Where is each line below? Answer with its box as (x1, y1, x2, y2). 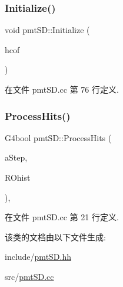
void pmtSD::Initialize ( (5, 24, 90, 36)
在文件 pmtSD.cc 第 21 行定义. (5, 211, 119, 223)
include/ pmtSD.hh (5, 250, 72, 263)
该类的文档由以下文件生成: (5, 230, 106, 243)
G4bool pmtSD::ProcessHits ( (5, 131, 112, 143)
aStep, (5, 151, 28, 164)
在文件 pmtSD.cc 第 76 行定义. (5, 83, 119, 95)
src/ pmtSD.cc (5, 270, 54, 282)
